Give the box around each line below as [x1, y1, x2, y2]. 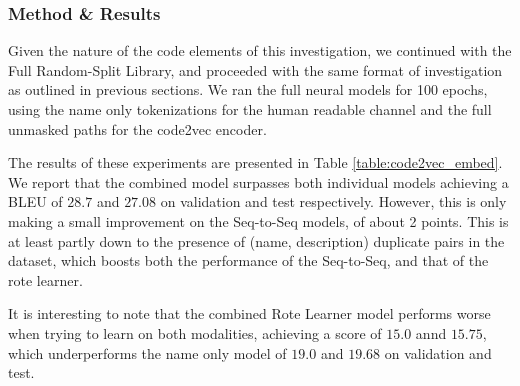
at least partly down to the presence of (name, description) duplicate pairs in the [8, 230, 505, 251]
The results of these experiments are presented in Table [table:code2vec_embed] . [8, 152, 503, 173]
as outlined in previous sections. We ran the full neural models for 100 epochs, [8, 79, 488, 100]
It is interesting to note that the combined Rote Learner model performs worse [8, 303, 491, 324]
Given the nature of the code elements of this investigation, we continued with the [8, 40, 512, 61]
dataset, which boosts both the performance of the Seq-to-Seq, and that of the [8, 250, 489, 271]
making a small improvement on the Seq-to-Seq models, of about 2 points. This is [8, 210, 509, 231]
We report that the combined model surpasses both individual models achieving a [8, 171, 509, 192]
